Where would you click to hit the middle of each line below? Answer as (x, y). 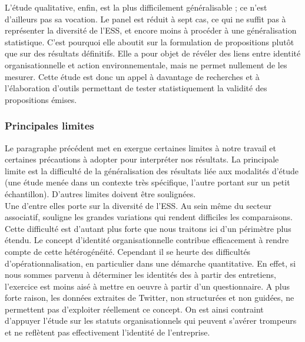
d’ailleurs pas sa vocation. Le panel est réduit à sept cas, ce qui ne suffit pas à (145, 19)
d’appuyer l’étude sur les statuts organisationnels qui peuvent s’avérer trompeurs (151, 321)
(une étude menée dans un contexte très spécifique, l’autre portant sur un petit (147, 182)
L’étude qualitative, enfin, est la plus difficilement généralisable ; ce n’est (136, 7)
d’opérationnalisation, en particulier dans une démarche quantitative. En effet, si (150, 263)
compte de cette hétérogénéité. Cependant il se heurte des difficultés (128, 251)
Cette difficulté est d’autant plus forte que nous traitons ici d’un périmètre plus (148, 228)
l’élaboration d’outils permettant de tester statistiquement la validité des (136, 88)
